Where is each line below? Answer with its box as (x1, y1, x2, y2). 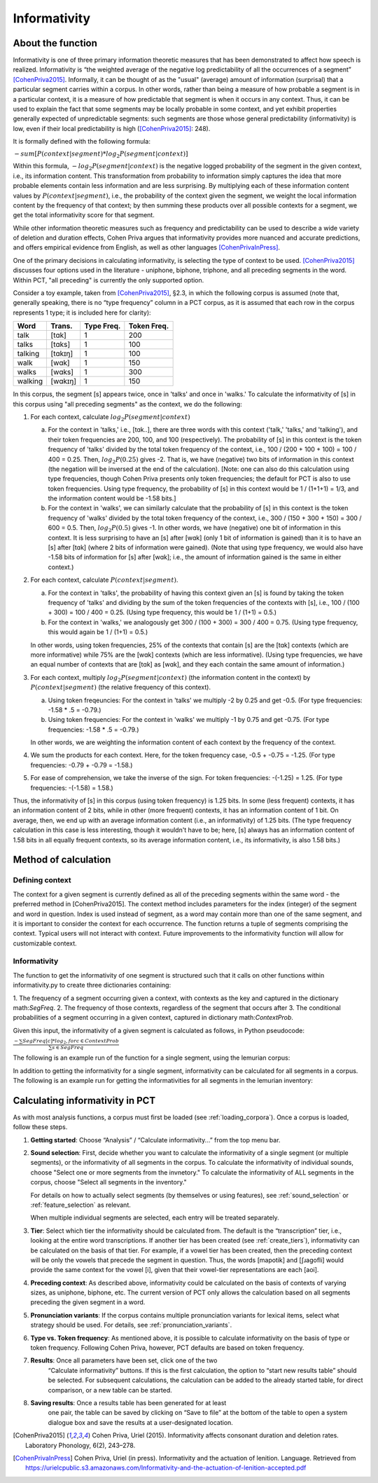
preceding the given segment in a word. (30, 1298, 146, 1306)
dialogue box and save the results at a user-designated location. (48, 1418, 234, 1426)
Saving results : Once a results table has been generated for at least (30, 1398, 227, 1407)
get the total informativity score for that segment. (13, 211, 155, 219)
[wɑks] (50, 367, 73, 377)
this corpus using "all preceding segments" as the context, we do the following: (13, 399, 242, 408)
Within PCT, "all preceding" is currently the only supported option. (13, 275, 204, 284)
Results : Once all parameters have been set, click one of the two (30, 1356, 218, 1365)
